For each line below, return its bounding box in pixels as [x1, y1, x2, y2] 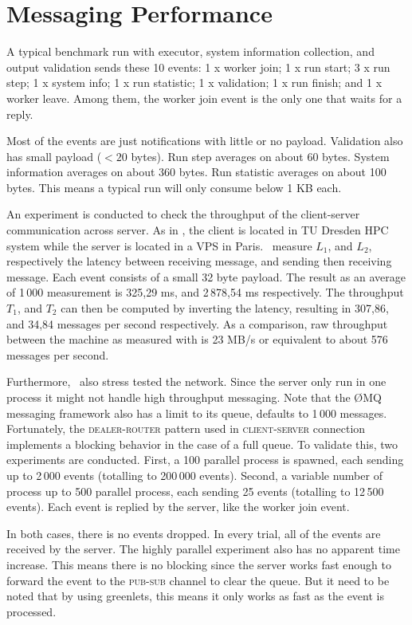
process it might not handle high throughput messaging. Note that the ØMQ [6, 389, 382, 405]
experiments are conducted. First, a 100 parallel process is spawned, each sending [6, 451, 404, 468]
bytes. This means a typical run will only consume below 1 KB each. [6, 179, 342, 195]
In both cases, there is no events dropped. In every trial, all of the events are [6, 525, 381, 541]
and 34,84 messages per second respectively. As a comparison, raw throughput [6, 315, 388, 332]
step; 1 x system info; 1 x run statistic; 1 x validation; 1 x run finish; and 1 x [6, 74, 383, 91]
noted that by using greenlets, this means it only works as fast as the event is [6, 588, 384, 604]
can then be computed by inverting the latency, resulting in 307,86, [61, 300, 389, 316]
